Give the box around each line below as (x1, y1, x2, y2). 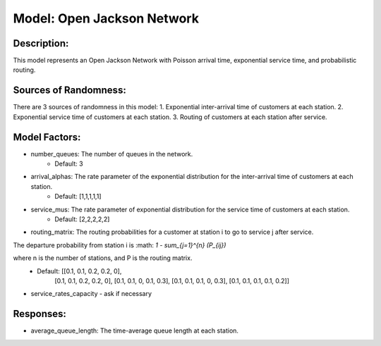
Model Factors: (13, 131, 81, 143)
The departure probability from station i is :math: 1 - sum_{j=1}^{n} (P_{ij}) (13, 240, 226, 249)
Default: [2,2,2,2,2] (54, 215, 110, 223)
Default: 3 (54, 159, 84, 168)
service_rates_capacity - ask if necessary (30, 290, 152, 298)
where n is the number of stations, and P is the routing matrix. (13, 254, 193, 262)
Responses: (13, 308, 67, 320)
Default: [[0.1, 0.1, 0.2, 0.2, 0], (37, 266, 122, 275)
